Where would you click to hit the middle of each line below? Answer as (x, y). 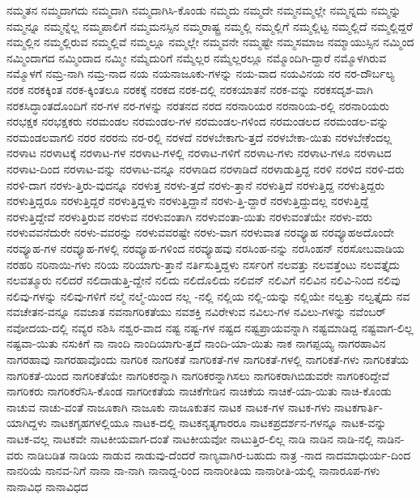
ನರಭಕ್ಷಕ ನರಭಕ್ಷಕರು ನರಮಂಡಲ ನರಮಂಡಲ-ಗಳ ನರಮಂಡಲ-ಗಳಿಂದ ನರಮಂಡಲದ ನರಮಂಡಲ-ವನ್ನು (198, 121)
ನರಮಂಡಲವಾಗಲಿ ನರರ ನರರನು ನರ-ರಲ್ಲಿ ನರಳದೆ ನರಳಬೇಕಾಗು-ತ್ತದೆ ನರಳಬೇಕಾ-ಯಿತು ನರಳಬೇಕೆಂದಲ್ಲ (199, 137)
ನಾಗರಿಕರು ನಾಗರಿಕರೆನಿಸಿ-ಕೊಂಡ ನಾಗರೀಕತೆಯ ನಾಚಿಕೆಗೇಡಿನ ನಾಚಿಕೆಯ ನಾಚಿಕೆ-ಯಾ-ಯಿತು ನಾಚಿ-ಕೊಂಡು (199, 391)
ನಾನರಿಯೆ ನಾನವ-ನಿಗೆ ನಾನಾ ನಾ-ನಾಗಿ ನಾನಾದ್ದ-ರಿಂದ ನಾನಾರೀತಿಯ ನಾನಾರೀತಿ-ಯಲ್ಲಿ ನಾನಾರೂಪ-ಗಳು (193, 470)
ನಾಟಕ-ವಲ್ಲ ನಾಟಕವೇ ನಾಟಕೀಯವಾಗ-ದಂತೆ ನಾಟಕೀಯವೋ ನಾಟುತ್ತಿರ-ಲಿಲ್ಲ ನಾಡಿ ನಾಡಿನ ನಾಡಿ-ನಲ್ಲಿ (190, 439)
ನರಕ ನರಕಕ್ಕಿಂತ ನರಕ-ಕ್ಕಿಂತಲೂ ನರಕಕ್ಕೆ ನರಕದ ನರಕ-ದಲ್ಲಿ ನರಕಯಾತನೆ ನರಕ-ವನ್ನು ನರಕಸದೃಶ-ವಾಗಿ (190, 89)
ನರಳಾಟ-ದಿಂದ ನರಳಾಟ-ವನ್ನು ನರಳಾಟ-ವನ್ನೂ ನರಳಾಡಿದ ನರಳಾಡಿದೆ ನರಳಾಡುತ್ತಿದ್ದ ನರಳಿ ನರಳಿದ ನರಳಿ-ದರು (206, 168)
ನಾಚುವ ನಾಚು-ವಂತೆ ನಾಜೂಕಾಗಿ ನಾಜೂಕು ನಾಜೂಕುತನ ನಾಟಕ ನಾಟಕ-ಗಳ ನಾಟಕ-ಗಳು (169, 406)
